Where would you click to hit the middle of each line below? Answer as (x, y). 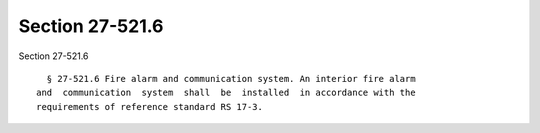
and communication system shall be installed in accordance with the (226, 93)
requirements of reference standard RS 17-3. (150, 106)
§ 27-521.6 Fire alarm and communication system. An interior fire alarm (231, 78)
